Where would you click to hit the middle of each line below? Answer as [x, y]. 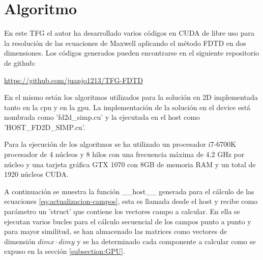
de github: [20, 62]
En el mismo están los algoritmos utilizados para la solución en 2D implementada [131, 97]
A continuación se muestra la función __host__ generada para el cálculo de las [129, 191]
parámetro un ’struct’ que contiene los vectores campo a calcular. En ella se [122, 211]
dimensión [20, 241]
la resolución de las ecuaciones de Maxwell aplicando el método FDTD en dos [125, 43]
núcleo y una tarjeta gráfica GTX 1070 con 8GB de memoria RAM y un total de [130, 164]
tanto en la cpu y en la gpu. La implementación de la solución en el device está [127, 107]
